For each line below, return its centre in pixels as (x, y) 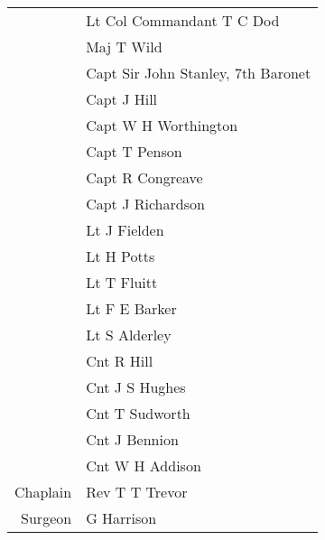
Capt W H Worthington (162, 125)
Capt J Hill (122, 99)
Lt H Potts (121, 256)
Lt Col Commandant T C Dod (183, 20)
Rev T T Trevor (137, 492)
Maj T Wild (124, 47)
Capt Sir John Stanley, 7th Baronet (199, 73)
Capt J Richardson (145, 204)
